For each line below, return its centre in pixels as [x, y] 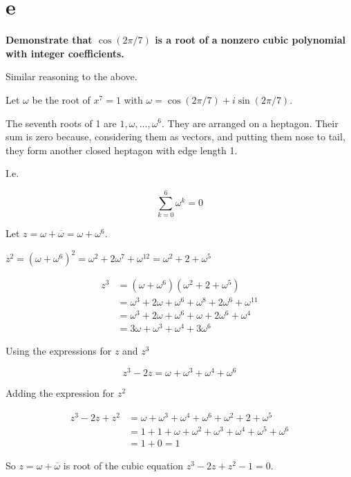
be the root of [61, 99]
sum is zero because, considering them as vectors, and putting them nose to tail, [175, 137]
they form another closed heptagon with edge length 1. [122, 150]
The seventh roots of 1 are [61, 123]
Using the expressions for [59, 351]
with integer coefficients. [65, 53]
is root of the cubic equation [123, 465]
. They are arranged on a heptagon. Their [250, 123]
